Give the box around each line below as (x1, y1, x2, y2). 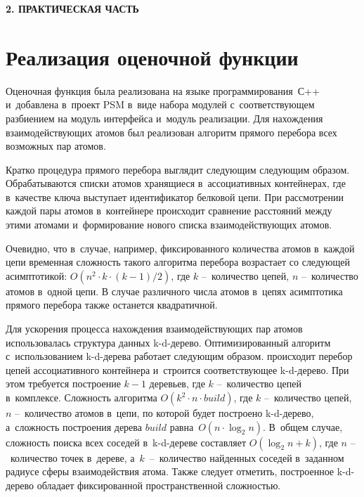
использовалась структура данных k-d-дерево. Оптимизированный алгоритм (6, 335, 331, 349)
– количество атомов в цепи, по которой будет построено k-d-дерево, (15, 406, 314, 420)
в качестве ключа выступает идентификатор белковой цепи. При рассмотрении (6, 189, 344, 204)
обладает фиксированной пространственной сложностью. (37, 477, 281, 492)
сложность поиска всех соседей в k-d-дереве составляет (6, 434, 247, 449)
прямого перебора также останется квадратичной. (6, 297, 218, 312)
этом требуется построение (6, 376, 121, 391)
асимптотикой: (6, 268, 67, 283)
